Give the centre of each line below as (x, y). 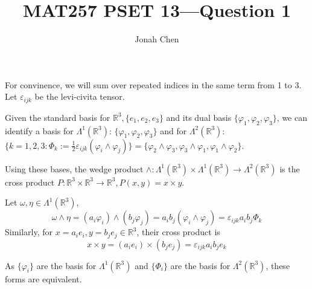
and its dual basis (199, 117)
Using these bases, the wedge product (74, 168)
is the (290, 168)
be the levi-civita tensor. (80, 96)
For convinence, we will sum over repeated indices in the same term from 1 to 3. (153, 84)
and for (174, 130)
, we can (292, 117)
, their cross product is (178, 232)
